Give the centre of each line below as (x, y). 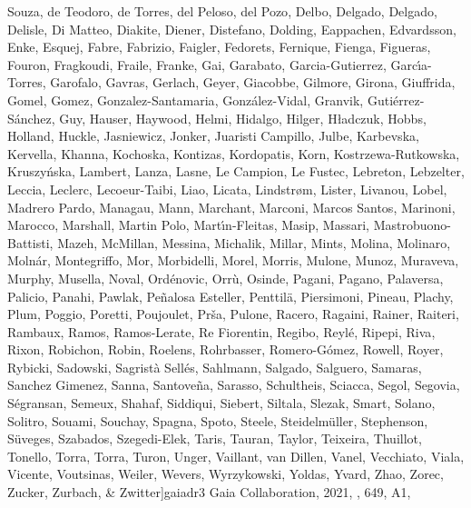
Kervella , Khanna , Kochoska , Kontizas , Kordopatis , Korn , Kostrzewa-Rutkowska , (234, 153)
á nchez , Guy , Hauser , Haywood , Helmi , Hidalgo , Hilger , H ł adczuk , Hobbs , (220, 118)
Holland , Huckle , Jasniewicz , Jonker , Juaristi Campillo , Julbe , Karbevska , (213, 136)
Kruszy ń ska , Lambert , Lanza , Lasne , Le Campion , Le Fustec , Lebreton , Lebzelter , (236, 171)
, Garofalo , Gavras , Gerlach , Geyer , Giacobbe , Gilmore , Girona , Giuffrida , (249, 82)
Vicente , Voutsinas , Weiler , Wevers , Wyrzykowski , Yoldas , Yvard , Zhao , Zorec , (226, 474)
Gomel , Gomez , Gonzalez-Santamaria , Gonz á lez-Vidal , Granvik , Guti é (203, 100)
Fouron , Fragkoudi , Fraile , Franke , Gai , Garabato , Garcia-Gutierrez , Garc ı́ (215, 64)
